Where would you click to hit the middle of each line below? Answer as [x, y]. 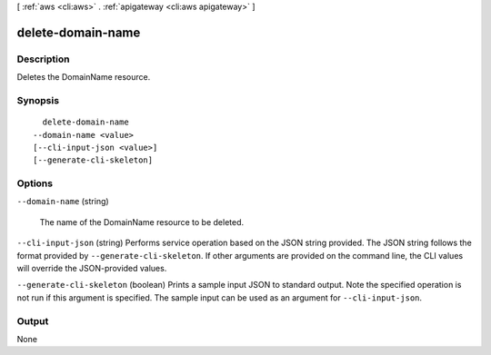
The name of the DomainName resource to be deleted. [142, 222]
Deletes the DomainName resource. [84, 77]
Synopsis [38, 100]
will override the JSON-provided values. [92, 268]
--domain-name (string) [63, 202]
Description [43, 59]
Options [35, 183]
